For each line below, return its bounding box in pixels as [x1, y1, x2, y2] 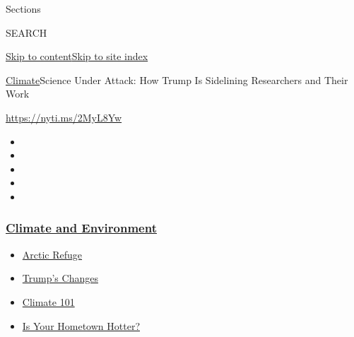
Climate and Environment [6, 219, 157, 237]
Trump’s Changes [22, 271, 98, 285]
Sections [6, 1, 41, 16]
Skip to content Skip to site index [6, 49, 148, 64]
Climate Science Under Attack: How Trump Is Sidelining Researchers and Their [6, 72, 348, 87]
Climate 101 [22, 294, 75, 309]
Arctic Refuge [22, 247, 83, 261]
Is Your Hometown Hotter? [22, 318, 140, 333]
